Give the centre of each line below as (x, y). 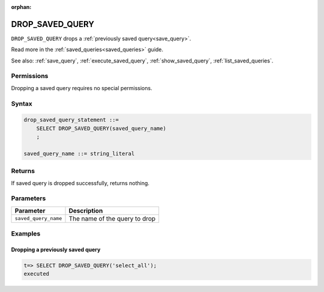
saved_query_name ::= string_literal (79, 154)
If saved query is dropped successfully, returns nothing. (80, 183)
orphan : (21, 7)
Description (86, 210)
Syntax (22, 103)
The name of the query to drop (112, 218)
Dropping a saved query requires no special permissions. (82, 88)
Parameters (28, 198)
